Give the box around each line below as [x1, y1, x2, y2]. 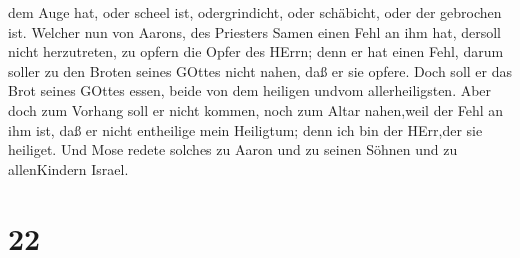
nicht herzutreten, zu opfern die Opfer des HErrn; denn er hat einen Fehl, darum [8, 41, 504, 62]
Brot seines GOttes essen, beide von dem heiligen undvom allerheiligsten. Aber [8, 80, 492, 101]
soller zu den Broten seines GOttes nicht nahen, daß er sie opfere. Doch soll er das [8, 60, 512, 81]
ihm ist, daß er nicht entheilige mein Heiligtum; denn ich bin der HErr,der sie [8, 119, 483, 140]
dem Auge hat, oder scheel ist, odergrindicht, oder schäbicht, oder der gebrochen [8, 2, 502, 22]
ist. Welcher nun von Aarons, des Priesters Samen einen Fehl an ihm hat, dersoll [8, 21, 501, 42]
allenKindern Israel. [8, 158, 129, 179]
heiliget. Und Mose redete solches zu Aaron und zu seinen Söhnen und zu [8, 139, 458, 160]
